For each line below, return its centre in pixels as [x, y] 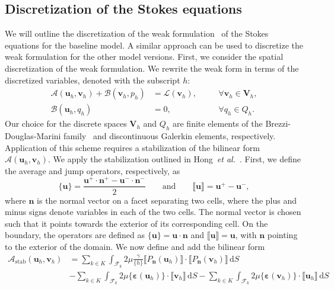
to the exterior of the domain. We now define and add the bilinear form [135, 246]
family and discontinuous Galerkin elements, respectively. [170, 136]
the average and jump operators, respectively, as [93, 170]
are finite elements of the [218, 123]
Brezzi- [278, 123]
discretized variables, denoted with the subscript [93, 80]
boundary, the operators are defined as [75, 235]
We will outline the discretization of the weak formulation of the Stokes [137, 33]
